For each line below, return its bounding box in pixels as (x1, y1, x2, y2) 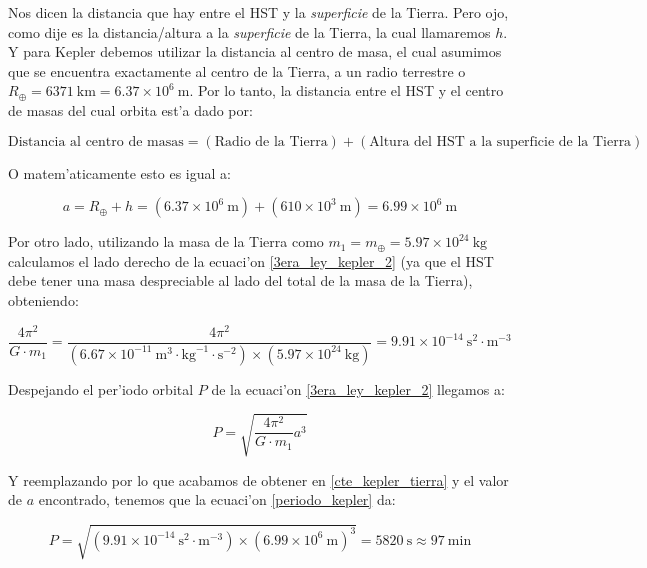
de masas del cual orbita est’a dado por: (8, 99, 253, 120)
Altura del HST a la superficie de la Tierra (369, 134, 632, 149)
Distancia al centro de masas (8, 134, 184, 149)
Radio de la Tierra (214, 134, 328, 149)
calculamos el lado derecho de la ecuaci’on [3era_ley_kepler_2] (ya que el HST (8, 250, 494, 271)
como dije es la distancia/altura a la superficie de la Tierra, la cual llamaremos (8, 21, 491, 42)
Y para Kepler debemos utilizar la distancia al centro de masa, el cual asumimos (8, 41, 502, 62)
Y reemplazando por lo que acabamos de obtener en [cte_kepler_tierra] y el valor (8, 469, 509, 490)
